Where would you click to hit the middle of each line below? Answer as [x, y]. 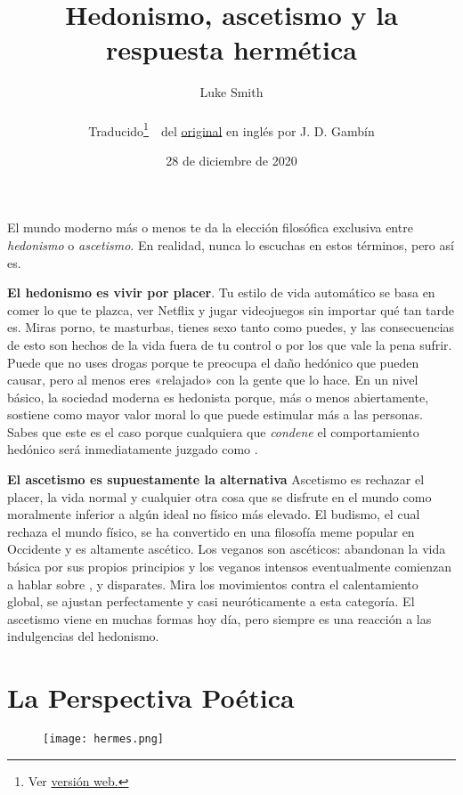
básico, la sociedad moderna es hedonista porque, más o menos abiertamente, [218, 397]
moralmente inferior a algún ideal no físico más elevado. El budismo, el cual [214, 514]
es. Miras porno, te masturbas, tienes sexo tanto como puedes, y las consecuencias [231, 327]
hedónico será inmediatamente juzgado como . [133, 449]
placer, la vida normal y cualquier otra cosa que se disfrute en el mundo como [219, 496]
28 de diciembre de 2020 [231, 160]
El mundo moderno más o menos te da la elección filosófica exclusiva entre [210, 227]
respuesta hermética [231, 49]
